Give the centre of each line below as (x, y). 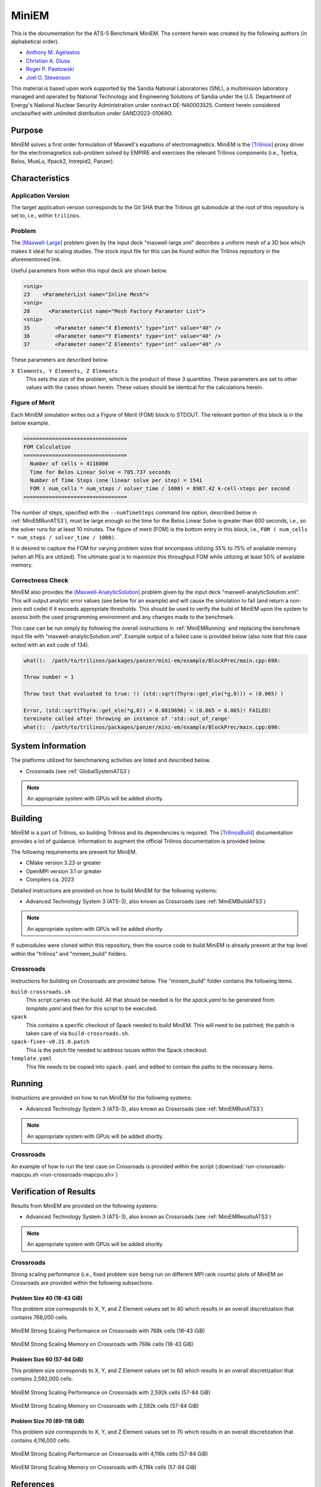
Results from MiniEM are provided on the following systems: (84, 1206)
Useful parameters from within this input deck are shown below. (89, 270)
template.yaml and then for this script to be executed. (92, 1008)
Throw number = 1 (49, 677)
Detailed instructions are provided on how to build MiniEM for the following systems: (114, 890)
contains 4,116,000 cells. (41, 1440)
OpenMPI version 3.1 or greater (64, 871)
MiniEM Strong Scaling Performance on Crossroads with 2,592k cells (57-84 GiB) (111, 1392)
